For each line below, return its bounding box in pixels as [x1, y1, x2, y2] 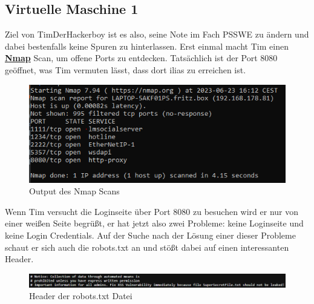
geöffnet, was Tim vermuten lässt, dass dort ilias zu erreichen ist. [5, 63, 246, 76]
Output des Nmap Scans [29, 185, 120, 197]
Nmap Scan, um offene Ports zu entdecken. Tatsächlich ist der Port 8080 [5, 51, 278, 64]
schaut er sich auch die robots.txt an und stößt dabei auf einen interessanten [5, 240, 289, 253]
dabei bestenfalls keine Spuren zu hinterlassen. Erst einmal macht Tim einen [5, 39, 289, 52]
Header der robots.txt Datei [29, 289, 132, 302]
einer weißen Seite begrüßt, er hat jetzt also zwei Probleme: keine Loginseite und [5, 217, 304, 230]
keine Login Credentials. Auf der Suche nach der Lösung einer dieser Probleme [5, 229, 296, 242]
